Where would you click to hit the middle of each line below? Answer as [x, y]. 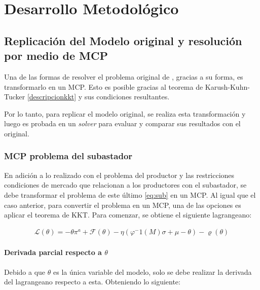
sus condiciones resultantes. [127, 97]
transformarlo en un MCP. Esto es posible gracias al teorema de [104, 86]
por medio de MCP [56, 56]
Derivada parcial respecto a [53, 252]
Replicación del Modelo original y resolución [123, 40]
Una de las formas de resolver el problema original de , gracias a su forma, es [124, 76]
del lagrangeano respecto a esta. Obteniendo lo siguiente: [92, 282]
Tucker [15, 97]
